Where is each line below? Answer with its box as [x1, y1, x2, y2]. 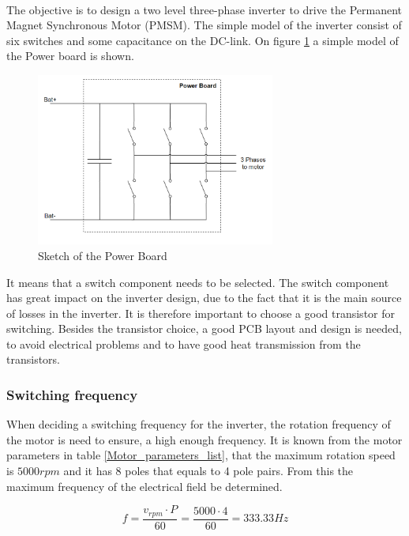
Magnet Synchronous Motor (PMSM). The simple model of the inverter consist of [6, 17, 402, 33]
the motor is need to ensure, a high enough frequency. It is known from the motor [6, 431, 403, 447]
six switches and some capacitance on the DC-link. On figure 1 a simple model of [6, 32, 399, 48]
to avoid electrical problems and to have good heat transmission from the [6, 335, 361, 352]
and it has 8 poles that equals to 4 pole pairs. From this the [63, 462, 354, 479]
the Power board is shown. [6, 47, 134, 64]
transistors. [6, 351, 60, 368]
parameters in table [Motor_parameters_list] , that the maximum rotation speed [6, 447, 396, 463]
